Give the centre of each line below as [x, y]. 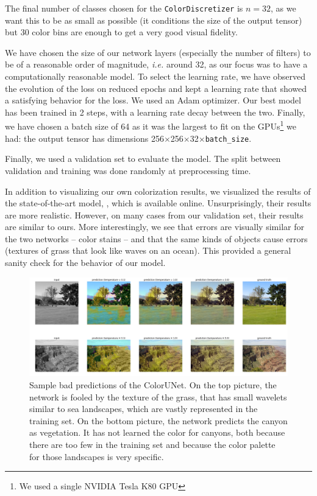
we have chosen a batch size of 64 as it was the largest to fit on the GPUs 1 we [151, 125]
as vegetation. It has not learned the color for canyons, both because [157, 432]
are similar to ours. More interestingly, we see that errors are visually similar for [155, 227]
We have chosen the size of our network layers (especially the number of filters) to [158, 52]
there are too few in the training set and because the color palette [152, 444]
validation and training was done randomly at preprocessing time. [128, 170]
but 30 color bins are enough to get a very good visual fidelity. [121, 32]
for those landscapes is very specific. [97, 456]
